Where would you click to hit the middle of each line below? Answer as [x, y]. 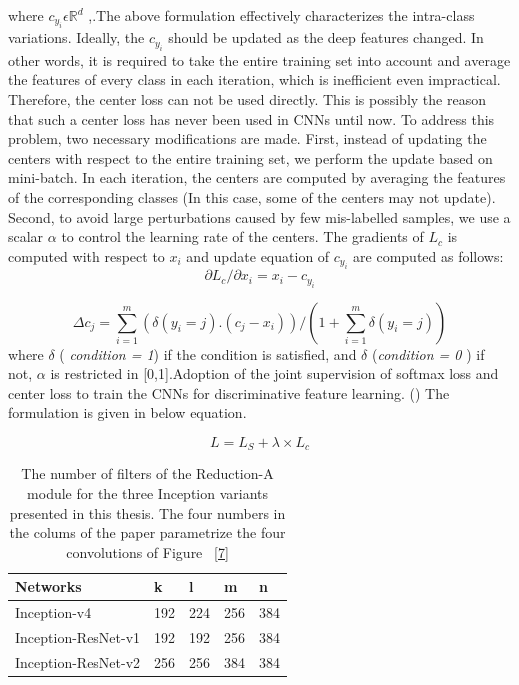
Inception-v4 [53, 612]
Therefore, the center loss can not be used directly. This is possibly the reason [247, 99]
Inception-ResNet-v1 [78, 637]
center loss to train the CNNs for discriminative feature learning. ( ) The [229, 392]
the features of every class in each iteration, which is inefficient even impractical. [254, 79]
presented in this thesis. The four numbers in [147, 512]
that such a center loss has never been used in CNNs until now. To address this [251, 118]
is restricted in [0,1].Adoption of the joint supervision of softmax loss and [274, 373]
